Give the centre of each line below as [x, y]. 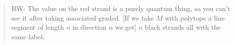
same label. [28, 36]
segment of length [38, 27]
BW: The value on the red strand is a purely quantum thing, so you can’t [121, 8]
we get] [126, 27]
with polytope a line [195, 17]
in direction [89, 27]
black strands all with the [183, 27]
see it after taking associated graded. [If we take [83, 17]
